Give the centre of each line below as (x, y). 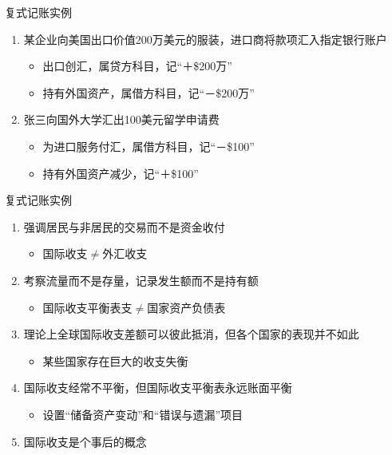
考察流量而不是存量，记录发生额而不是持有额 (141, 280)
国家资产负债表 (186, 307)
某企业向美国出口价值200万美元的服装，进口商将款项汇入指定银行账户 (205, 39)
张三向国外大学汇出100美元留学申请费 (121, 119)
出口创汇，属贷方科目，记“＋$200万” (137, 66)
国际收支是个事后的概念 (85, 441)
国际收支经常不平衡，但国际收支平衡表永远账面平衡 (158, 388)
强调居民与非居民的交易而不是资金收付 (124, 226)
